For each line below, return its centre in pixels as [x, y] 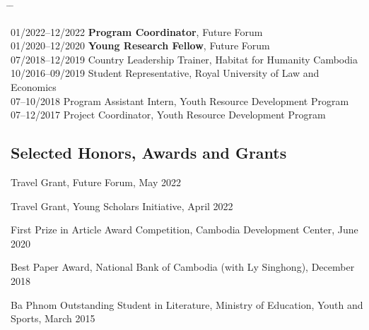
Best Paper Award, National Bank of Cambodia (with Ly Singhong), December [183, 267]
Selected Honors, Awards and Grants [149, 153]
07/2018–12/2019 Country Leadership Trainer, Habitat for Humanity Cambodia [184, 59]
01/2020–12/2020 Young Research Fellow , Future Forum [140, 45]
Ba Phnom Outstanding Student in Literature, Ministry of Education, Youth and [187, 304]
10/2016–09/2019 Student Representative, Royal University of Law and [165, 73]
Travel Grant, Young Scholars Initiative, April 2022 [122, 206]
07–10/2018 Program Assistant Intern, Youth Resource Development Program [180, 100]
